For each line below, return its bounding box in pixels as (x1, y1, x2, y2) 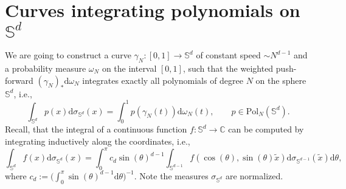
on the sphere (255, 74, 306, 86)
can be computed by (228, 123, 304, 136)
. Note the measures (134, 169, 209, 182)
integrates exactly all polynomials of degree (82, 74, 244, 86)
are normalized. (225, 169, 283, 182)
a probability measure (5, 61, 86, 74)
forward (5, 74, 33, 86)
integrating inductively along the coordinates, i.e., (5, 135, 190, 147)
